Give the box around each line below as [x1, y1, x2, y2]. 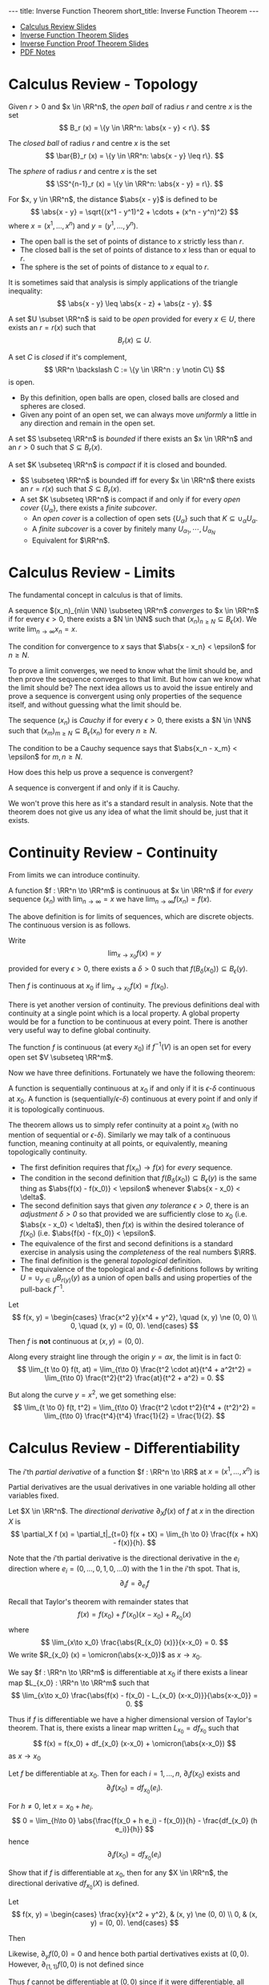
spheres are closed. [19, 401, 86, 411]
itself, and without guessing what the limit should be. [8, 700, 182, 710]
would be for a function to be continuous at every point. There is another [8, 1016, 248, 1027]
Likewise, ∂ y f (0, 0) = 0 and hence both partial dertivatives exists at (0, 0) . [8, 1949, 250, 1961]
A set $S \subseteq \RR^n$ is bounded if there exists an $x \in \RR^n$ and [8, 434, 253, 444]
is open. [8, 377, 35, 387]
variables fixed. [8, 1491, 59, 1500]
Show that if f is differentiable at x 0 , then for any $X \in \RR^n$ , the [8, 1868, 229, 1880]
